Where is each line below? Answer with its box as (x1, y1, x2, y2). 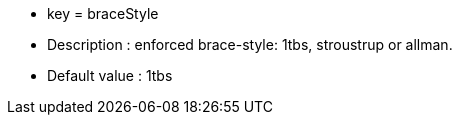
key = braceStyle (47, 5, 159, 22)
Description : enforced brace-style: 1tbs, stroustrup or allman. (47, 36, 453, 53)
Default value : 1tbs (47, 67, 173, 84)
